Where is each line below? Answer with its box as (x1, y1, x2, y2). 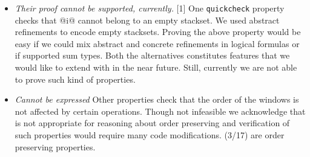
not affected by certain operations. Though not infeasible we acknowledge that (15, 104, 306, 117)
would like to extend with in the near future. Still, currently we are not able (15, 61, 297, 74)
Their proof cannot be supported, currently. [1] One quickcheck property (15, 2, 285, 14)
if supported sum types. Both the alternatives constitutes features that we (15, 49, 290, 62)
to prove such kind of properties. (15, 72, 136, 85)
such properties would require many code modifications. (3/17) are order (15, 129, 285, 141)
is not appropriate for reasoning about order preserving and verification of (15, 117, 290, 129)
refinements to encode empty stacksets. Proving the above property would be (15, 25, 301, 38)
